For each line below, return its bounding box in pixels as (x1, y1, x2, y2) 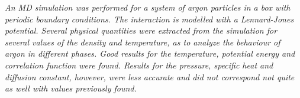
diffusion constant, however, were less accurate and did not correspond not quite (5, 70, 295, 83)
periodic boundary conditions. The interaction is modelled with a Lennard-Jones (5, 12, 294, 25)
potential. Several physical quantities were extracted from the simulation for (5, 24, 278, 37)
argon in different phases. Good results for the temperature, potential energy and (5, 47, 295, 60)
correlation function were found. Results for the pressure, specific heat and (5, 58, 273, 71)
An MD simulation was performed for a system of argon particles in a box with (5, 1, 291, 13)
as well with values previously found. (5, 82, 137, 94)
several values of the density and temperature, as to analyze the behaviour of (5, 35, 280, 48)
